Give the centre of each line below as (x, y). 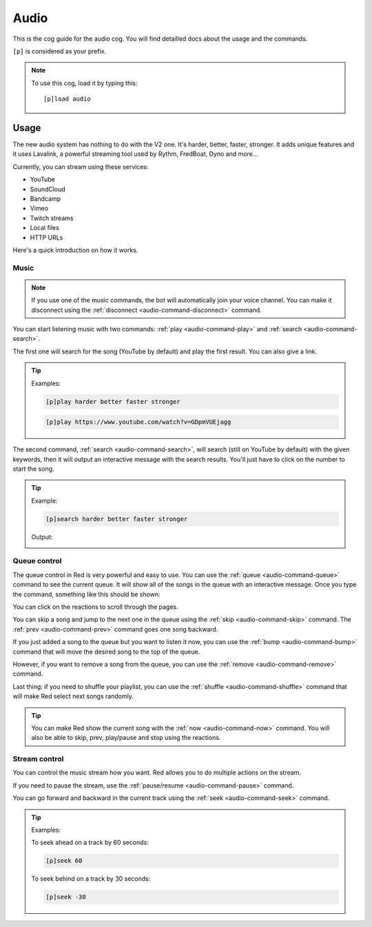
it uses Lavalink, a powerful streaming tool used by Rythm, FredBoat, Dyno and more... (135, 154)
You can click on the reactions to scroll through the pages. (95, 607)
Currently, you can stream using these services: (81, 166)
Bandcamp (45, 198)
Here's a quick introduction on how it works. (75, 250)
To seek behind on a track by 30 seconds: (91, 879)
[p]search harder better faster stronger (117, 519)
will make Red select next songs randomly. (73, 696)
